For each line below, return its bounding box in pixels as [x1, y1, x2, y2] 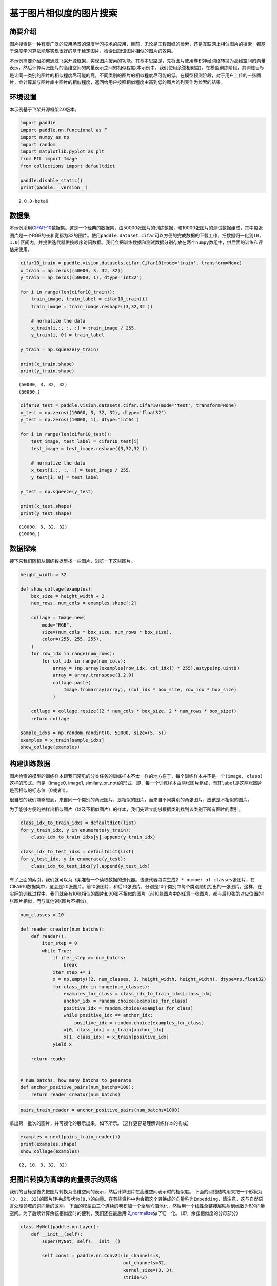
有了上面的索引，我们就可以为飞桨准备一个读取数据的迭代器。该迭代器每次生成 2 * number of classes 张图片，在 [9, 876, 255, 882]
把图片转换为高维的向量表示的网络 [9, 1175, 117, 1184]
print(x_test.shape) [20, 503, 72, 509]
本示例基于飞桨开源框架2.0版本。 [9, 106, 80, 112]
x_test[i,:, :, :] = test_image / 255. [31, 467, 132, 473]
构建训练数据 [9, 759, 50, 768]
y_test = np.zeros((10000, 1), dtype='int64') [20, 417, 140, 423]
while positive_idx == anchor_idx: [63, 1012, 153, 1019]
